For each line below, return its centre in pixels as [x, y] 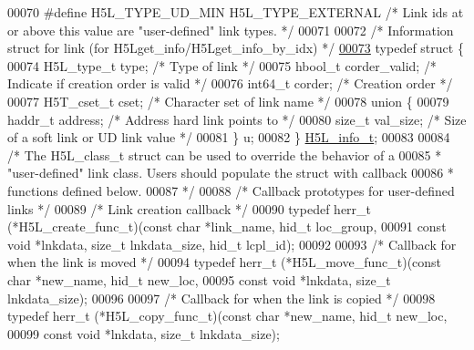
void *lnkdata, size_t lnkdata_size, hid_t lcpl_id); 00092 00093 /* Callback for [232, 244]
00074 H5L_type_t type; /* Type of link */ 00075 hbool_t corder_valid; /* [222, 65]
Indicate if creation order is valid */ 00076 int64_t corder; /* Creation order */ [230, 83]
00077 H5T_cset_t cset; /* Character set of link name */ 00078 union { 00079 [228, 101]
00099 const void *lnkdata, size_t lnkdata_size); [144, 333]
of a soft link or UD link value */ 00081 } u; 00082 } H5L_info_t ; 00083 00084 [229, 137]
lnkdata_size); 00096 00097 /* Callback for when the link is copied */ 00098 [222, 298]
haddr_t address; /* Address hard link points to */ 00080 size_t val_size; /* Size [237, 119]
